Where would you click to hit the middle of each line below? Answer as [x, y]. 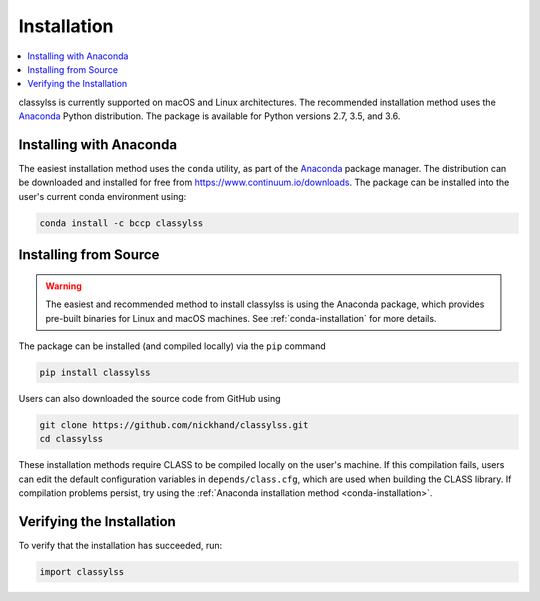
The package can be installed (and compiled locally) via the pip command [172, 346]
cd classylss [71, 439]
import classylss [82, 571]
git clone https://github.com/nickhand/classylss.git [174, 424]
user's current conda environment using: [102, 196]
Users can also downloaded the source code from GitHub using [149, 398]
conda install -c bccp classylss [121, 223]
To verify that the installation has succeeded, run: [120, 545]
